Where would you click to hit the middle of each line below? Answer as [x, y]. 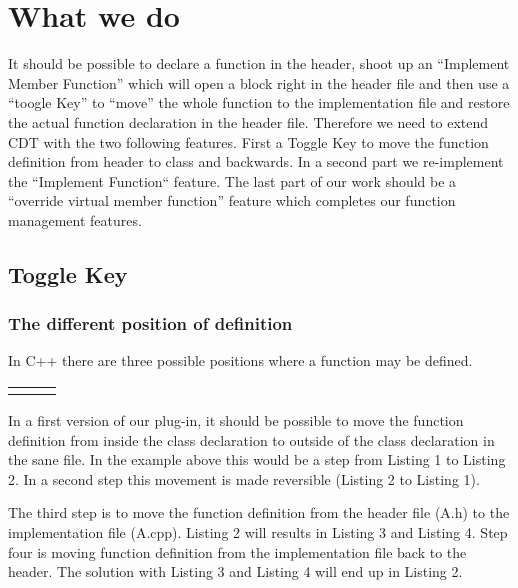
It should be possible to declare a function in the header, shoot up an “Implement [259, 63]
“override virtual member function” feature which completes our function [232, 200]
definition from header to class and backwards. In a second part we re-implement [256, 161]
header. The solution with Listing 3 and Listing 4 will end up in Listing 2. [235, 571]
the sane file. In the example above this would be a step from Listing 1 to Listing [257, 459]
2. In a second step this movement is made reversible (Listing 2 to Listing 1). [244, 478]
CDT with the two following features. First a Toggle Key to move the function [248, 141]
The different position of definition [150, 323]
